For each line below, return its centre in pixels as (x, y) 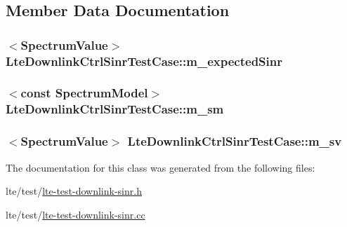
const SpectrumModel (84, 93)
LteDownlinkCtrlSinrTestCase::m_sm (115, 109)
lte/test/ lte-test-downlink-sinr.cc (76, 214)
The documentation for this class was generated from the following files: (161, 167)
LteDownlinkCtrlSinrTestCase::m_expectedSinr (144, 61)
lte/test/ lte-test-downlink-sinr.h (74, 191)
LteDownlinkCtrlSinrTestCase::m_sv (235, 141)
